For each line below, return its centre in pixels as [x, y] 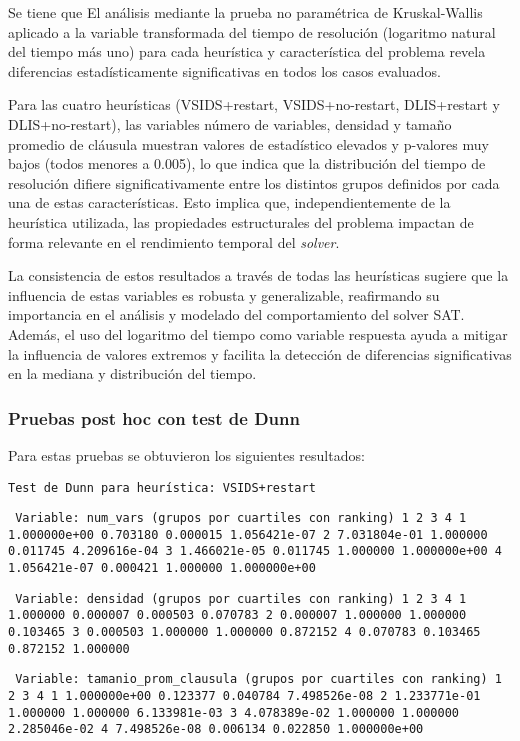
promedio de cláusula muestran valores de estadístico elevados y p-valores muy [248, 143]
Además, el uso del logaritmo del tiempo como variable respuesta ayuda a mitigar [258, 333]
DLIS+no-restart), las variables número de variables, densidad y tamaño [230, 123]
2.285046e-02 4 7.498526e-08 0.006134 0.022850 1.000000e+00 [216, 729]
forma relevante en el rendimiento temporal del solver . [174, 241]
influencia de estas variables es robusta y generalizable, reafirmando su [224, 294]
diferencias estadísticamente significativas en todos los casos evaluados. [224, 70]
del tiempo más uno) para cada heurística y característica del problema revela [247, 51]
